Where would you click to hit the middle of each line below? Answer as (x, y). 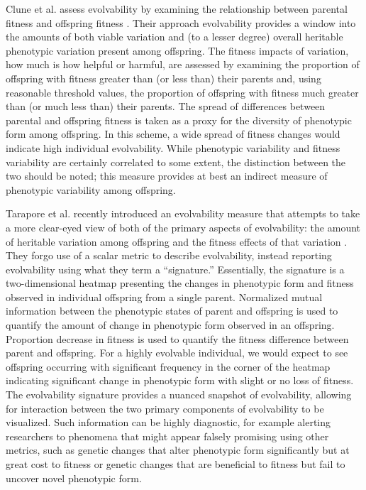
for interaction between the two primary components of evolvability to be (165, 408)
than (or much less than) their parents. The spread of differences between (166, 106)
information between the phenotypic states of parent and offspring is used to (172, 311)
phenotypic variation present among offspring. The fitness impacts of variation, (177, 50)
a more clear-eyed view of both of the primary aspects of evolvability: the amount (183, 227)
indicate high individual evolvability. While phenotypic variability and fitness (173, 147)
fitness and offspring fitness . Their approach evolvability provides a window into (181, 22)
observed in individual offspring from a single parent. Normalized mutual (164, 296)
